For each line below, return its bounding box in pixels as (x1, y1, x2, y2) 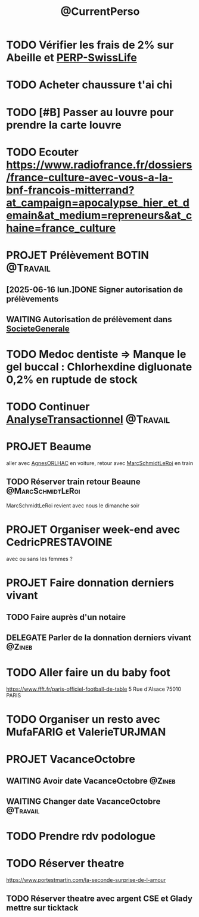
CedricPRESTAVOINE (6, 535, 113, 549)
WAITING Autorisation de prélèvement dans (6, 314, 172, 325)
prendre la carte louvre (6, 118, 122, 132)
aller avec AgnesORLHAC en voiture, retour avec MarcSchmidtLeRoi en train (6, 460, 194, 467)
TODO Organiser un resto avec (6, 712, 161, 726)
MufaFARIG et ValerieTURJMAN (6, 725, 166, 738)
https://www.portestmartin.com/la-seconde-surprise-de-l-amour (6, 876, 166, 883)
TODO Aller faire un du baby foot (6, 666, 171, 679)
